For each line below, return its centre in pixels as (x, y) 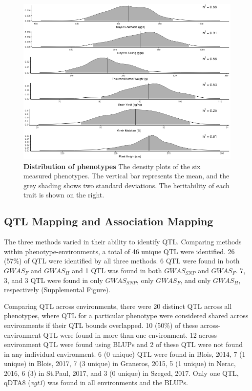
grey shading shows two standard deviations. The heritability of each (126, 185)
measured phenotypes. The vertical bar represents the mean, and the (126, 176)
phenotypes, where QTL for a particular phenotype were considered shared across (126, 315)
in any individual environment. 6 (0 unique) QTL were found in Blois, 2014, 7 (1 (125, 354)
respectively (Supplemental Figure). (57, 290)
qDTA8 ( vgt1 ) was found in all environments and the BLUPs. (96, 382)
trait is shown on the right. (64, 195)
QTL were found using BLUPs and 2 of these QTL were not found (143, 344)
